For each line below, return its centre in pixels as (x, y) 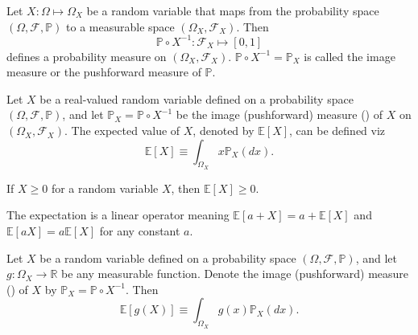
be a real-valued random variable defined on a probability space (197, 98)
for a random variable (105, 188)
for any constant (140, 231)
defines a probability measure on (87, 56)
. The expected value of (122, 131)
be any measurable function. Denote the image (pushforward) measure (235, 274)
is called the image (350, 56)
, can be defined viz (337, 131)
